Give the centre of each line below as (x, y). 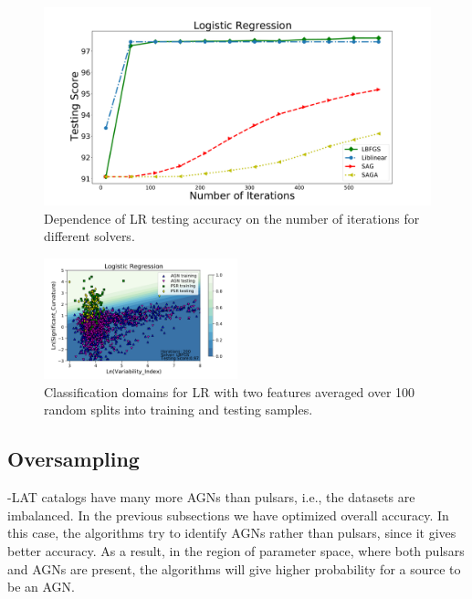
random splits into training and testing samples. (178, 410)
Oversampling (73, 459)
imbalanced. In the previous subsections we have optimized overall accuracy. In (228, 515)
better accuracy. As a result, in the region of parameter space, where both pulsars (236, 551)
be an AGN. (41, 587)
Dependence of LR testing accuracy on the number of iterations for (232, 218)
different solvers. (89, 236)
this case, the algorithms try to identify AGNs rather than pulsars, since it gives (232, 533)
